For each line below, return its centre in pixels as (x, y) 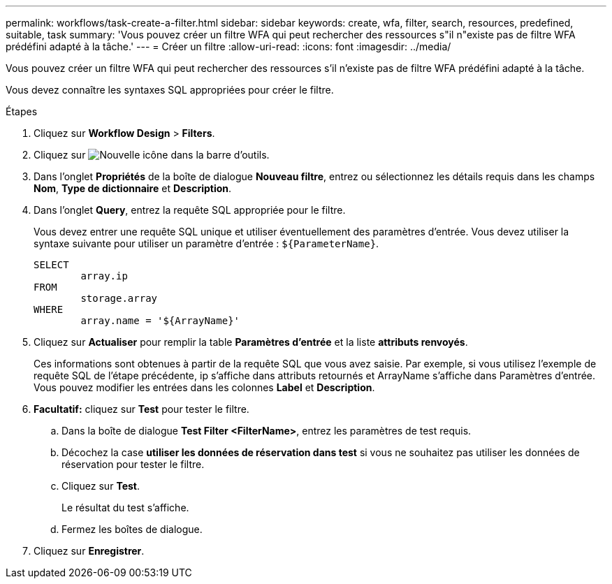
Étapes (22, 111)
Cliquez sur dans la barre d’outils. (152, 155)
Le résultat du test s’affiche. (125, 508)
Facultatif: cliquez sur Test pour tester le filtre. (141, 409)
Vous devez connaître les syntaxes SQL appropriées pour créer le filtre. (170, 90)
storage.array (119, 298)
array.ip (104, 276)
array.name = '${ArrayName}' (160, 321)
